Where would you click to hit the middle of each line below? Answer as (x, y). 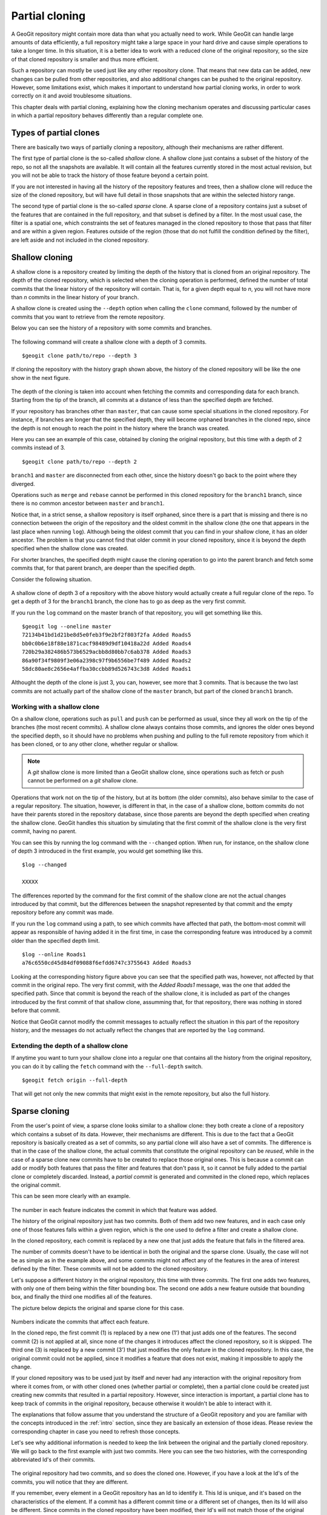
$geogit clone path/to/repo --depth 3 (80, 355)
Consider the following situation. (51, 579)
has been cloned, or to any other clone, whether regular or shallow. (95, 744)
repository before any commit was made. (63, 913)
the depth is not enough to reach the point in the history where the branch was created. (121, 428)
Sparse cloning (40, 1111)
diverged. (23, 484)
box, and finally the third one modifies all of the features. (82, 1297)
